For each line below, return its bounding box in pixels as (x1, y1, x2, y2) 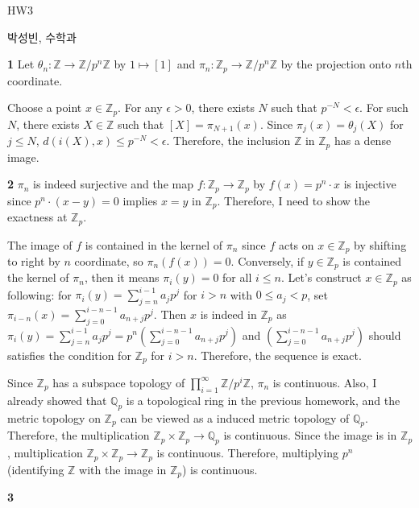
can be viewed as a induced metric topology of (120, 409, 350, 426)
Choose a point (7, 99, 82, 116)
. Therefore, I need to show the (217, 192, 371, 209)
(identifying (7, 461, 64, 477)
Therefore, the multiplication (7, 427, 150, 444)
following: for (7, 286, 72, 303)
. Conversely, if (230, 253, 304, 269)
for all (222, 269, 252, 286)
